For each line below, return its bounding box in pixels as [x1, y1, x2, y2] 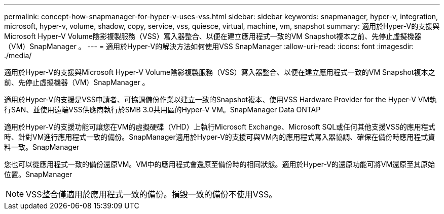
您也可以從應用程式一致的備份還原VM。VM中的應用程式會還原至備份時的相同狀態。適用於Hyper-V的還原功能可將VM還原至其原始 [4, 160, 435, 168]
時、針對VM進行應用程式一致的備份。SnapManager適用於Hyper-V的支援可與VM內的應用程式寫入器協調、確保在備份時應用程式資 [4, 133, 435, 141]
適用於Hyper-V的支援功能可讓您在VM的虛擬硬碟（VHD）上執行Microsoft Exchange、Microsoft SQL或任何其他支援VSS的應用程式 [4, 122, 435, 131]
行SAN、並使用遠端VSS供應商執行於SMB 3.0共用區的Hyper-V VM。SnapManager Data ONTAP [4, 105, 321, 114]
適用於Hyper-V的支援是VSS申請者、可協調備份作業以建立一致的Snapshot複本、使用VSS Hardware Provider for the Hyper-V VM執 [4, 95, 437, 104]
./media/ [4, 51, 32, 60]
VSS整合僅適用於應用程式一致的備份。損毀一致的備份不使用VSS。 [26, 189, 277, 199]
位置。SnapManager [4, 170, 72, 179]
